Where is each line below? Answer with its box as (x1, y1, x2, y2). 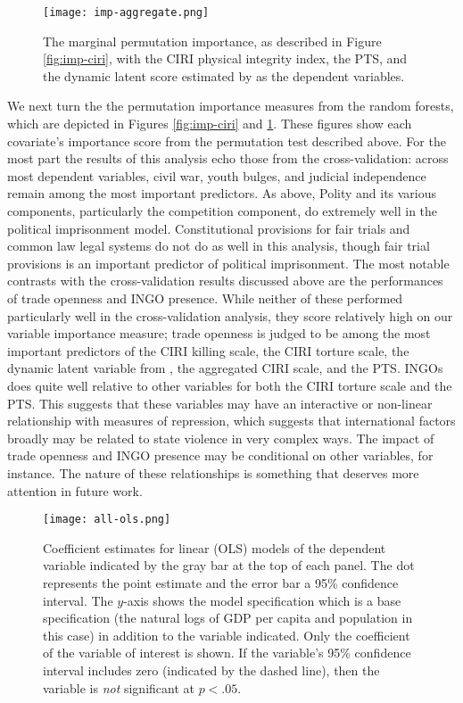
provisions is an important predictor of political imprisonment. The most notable (7, 253, 450, 272)
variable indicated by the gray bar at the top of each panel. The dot (43, 556, 415, 575)
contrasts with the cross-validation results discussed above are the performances (7, 271, 443, 290)
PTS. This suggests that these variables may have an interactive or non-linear (7, 393, 433, 412)
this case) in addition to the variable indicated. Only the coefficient (43, 625, 410, 644)
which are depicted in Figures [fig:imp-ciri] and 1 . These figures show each (7, 114, 412, 133)
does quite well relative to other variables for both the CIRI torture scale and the (7, 376, 452, 394)
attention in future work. (7, 481, 143, 500)
